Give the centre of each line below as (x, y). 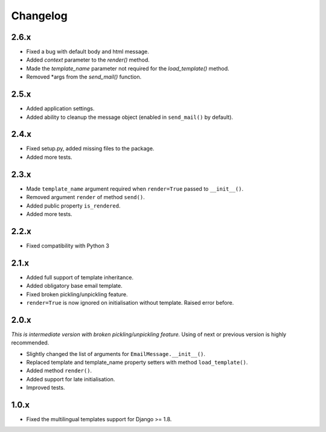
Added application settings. (60, 109)
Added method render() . (59, 370)
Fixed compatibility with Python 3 (68, 246)
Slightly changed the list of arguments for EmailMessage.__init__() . (116, 354)
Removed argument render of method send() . (85, 197)
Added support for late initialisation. (71, 379)
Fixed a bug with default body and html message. (88, 52)
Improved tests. (46, 388)
